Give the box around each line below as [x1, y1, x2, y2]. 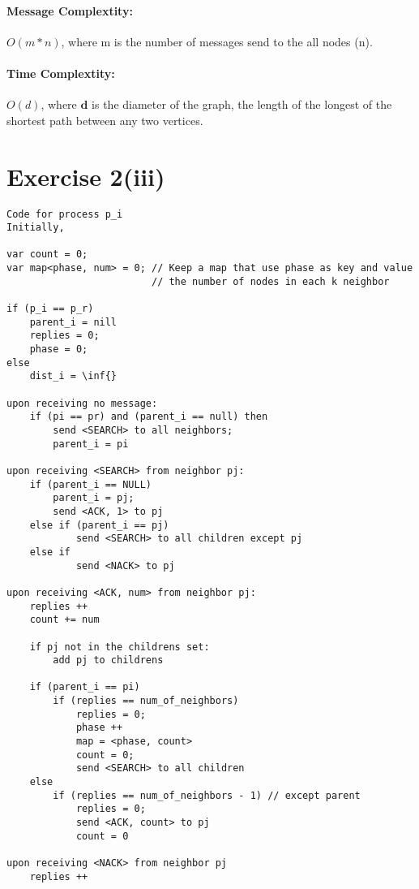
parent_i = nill [29, 316, 118, 328]
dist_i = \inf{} [29, 370, 118, 382]
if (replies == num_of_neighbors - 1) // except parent [53, 789, 361, 801]
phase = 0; [29, 343, 88, 356]
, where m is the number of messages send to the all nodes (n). [61, 32, 373, 50]
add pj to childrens [53, 654, 164, 667]
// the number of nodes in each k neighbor [151, 275, 390, 287]
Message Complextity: [6, 2, 133, 19]
